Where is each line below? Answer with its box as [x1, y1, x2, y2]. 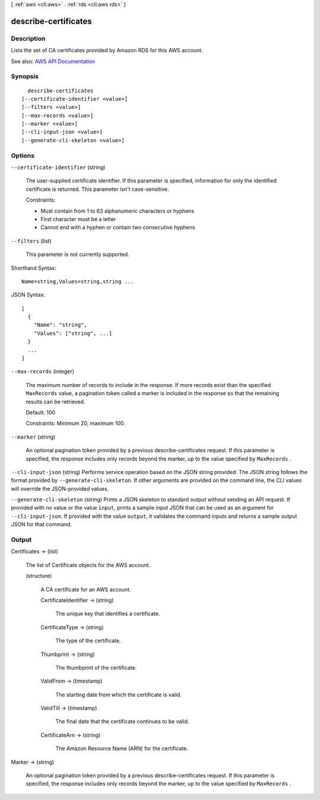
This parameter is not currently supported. [25, 251, 130, 258]
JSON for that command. [11, 521, 72, 528]
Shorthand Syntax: [11, 264, 56, 271]
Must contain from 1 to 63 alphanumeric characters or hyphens [40, 207, 195, 215]
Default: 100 [25, 409, 56, 416]
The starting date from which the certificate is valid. [55, 691, 182, 698]
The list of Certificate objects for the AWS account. [25, 561, 151, 568]
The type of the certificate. [55, 637, 121, 644]
